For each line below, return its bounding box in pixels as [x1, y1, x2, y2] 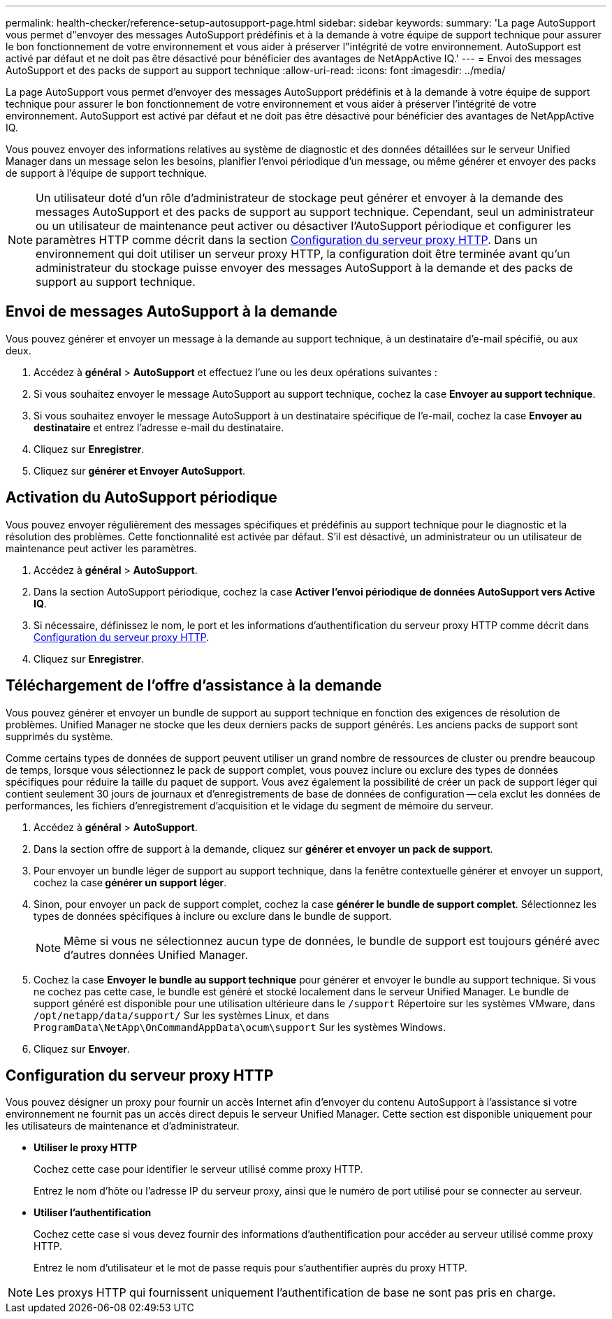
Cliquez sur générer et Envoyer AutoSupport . [34, 464, 246, 477]
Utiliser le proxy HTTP [34, 1141, 137, 1154]
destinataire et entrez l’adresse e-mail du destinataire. [34, 421, 284, 433]
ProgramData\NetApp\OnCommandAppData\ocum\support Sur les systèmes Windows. [34, 1021, 446, 1033]
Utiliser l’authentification [34, 1206, 152, 1219]
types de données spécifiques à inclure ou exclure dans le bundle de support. [34, 909, 392, 922]
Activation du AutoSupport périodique [6, 489, 277, 507]
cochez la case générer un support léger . [34, 876, 227, 888]
